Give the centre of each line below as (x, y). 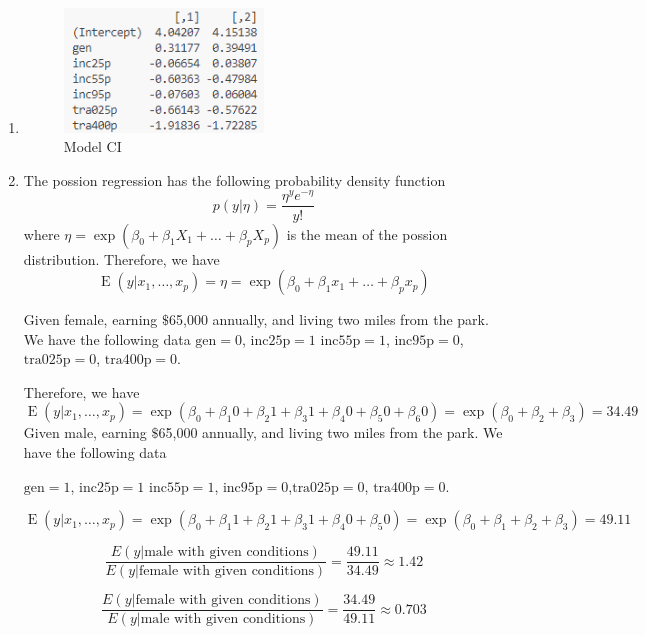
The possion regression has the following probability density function (234, 179)
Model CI (92, 146)
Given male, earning (85, 432)
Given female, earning (90, 319)
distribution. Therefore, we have (121, 258)
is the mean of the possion (367, 233)
